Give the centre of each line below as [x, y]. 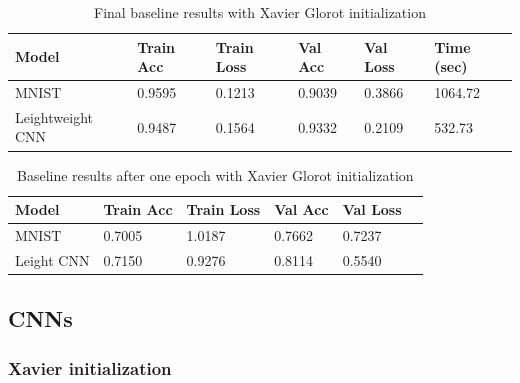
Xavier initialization [90, 367]
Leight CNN [52, 259]
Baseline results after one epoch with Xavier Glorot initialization [215, 174]
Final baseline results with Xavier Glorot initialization [259, 12]
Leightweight [54, 116]
